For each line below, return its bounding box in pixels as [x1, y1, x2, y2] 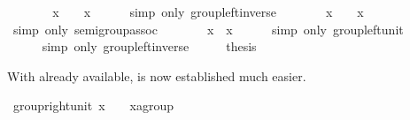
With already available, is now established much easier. [7, 66, 306, 85]
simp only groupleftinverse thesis [42, 37, 257, 56]
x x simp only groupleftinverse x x [52, 3, 364, 20]
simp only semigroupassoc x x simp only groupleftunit [12, 19, 404, 38]
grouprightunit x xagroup [12, 96, 174, 115]
